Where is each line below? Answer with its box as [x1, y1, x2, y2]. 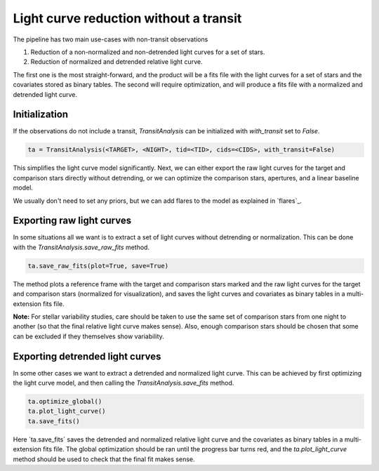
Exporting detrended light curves [13, 350, 161, 362]
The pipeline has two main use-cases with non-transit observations [13, 35, 208, 44]
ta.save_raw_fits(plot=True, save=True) [27, 262, 168, 270]
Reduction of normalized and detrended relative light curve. [30, 58, 203, 66]
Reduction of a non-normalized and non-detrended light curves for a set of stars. [30, 48, 265, 56]
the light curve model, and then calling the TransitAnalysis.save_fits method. [13, 379, 234, 387]
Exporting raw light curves [13, 215, 132, 227]
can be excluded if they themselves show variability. [13, 332, 164, 340]
